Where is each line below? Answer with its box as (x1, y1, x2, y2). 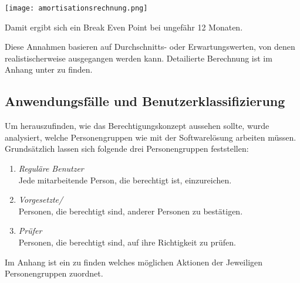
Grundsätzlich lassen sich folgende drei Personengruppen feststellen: (5, 142, 249, 155)
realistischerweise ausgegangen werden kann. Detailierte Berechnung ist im (5, 52, 272, 64)
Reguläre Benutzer (18, 162, 84, 175)
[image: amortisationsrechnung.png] (5, 4, 148, 12)
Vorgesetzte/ (18, 193, 63, 206)
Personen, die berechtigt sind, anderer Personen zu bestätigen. (18, 204, 243, 217)
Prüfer (18, 224, 42, 237)
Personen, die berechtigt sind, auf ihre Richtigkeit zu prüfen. (18, 236, 236, 248)
